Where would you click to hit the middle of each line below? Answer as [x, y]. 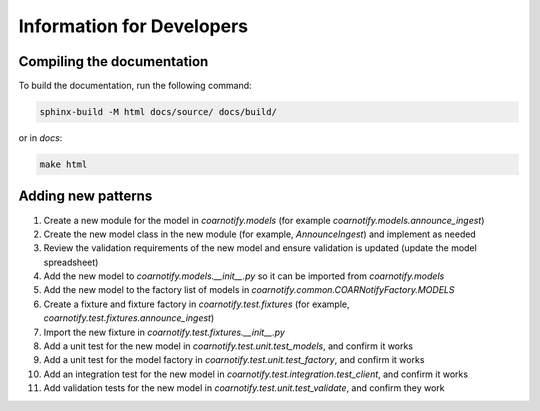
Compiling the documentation [113, 61]
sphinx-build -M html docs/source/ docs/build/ [158, 112]
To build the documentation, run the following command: [135, 86]
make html [63, 164]
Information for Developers [133, 26]
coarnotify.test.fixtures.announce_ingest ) [129, 318]
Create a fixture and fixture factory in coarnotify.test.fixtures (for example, [196, 304]
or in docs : [40, 138]
